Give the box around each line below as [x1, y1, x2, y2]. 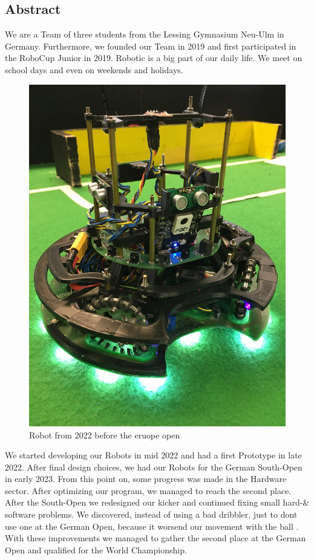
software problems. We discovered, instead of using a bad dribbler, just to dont [5, 508, 298, 521]
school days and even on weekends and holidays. [5, 63, 183, 76]
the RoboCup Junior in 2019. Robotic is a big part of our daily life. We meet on [5, 51, 303, 64]
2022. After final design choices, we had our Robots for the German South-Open [5, 460, 303, 473]
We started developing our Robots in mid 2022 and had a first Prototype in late [5, 449, 302, 461]
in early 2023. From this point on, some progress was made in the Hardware [5, 472, 287, 485]
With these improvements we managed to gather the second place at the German [5, 532, 306, 544]
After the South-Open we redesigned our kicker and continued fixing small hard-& [5, 496, 310, 509]
